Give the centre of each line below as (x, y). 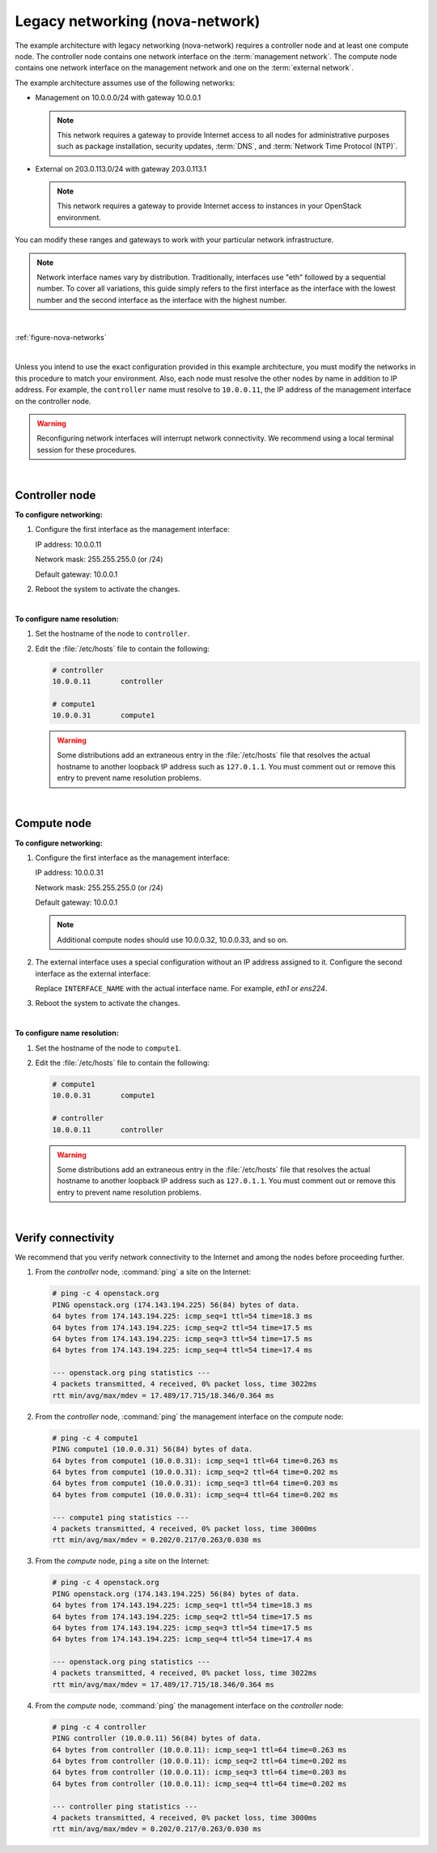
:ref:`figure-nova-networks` (61, 337)
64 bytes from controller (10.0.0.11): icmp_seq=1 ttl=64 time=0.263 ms (199, 1750)
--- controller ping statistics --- (125, 1806)
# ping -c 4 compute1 (95, 1438)
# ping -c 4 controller (100, 1727)
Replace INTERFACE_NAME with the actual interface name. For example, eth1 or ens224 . (181, 989)
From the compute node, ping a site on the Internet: (122, 1561)
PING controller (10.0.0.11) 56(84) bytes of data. (157, 1738)
